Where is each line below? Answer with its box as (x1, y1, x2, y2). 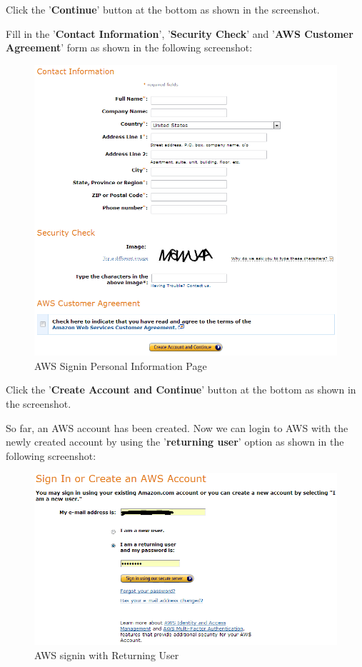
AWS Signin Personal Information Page (34, 358, 207, 373)
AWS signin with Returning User (34, 647, 179, 662)
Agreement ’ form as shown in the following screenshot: (6, 40, 253, 55)
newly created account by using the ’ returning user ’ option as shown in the (6, 434, 344, 449)
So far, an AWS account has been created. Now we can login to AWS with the (6, 420, 348, 435)
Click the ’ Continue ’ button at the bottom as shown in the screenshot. (6, 2, 320, 16)
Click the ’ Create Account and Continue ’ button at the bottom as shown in (6, 382, 356, 397)
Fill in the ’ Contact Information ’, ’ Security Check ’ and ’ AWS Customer (6, 26, 353, 41)
